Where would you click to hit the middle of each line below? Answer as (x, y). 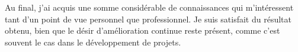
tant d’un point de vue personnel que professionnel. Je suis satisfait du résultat (148, 19)
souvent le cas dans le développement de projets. (93, 42)
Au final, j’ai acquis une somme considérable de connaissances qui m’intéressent (149, 7)
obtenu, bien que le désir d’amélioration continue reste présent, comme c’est (142, 30)
